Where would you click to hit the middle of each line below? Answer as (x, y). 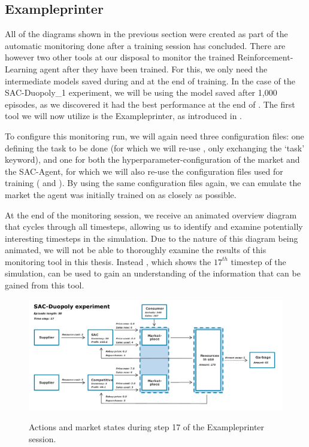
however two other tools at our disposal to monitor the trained (120, 57)
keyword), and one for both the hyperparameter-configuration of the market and (152, 159)
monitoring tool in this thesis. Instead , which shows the (108, 261)
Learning (21, 69)
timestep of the (258, 261)
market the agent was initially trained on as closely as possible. (121, 194)
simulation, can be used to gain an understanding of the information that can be (153, 273)
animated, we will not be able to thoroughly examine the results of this (136, 250)
